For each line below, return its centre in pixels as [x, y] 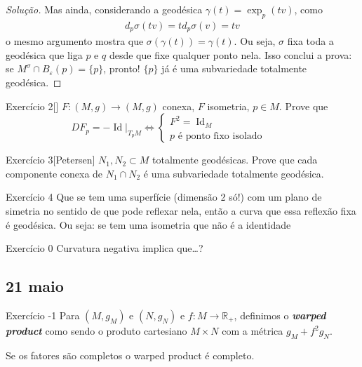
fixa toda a [310, 41]
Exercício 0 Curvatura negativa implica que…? [105, 248]
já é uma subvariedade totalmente [234, 68]
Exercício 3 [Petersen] [51, 160]
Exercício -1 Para [43, 315]
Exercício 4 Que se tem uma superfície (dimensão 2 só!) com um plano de [164, 197]
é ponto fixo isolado [220, 136]
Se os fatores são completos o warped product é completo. [130, 355]
